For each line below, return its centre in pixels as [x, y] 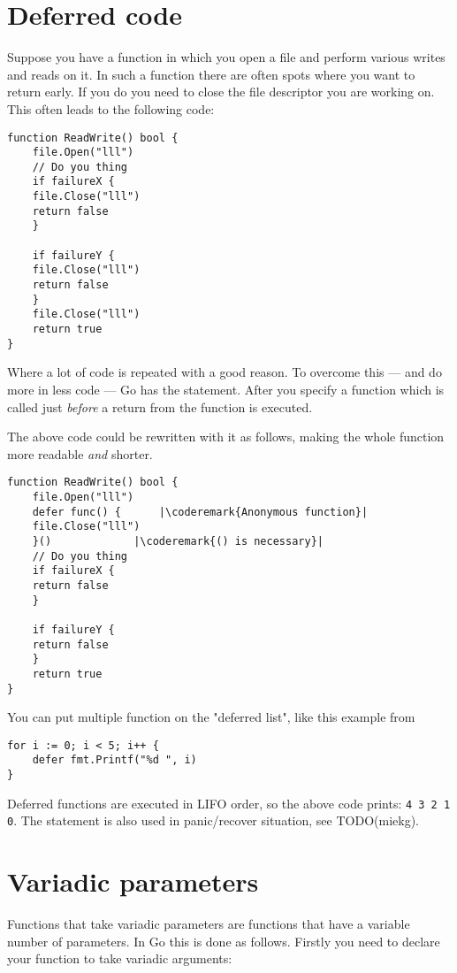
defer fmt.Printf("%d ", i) [114, 760]
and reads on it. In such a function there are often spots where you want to [211, 74]
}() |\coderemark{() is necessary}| [178, 541]
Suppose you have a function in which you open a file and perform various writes [226, 57]
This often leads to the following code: [111, 108]
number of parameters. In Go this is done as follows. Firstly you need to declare [224, 941]
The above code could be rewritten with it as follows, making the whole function [226, 437]
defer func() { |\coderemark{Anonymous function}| [200, 512]
